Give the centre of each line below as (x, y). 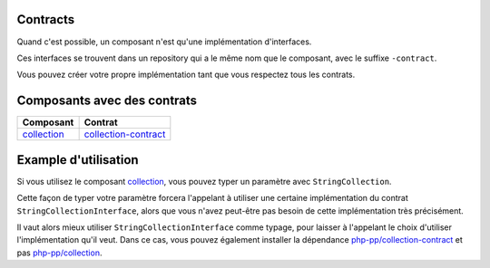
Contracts (46, 19)
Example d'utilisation (78, 160)
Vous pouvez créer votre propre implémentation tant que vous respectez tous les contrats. (186, 75)
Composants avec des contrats (107, 101)
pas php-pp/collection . (59, 253)
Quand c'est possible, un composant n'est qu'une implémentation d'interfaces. (164, 42)
